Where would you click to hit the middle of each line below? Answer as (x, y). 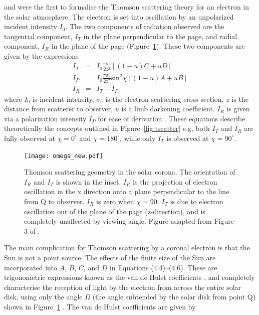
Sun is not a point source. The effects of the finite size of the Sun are (110, 257)
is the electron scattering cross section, (165, 99)
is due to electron (197, 201)
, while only (138, 138)
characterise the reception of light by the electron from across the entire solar (123, 287)
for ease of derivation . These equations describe (172, 118)
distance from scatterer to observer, (59, 109)
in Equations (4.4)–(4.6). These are (163, 267)
